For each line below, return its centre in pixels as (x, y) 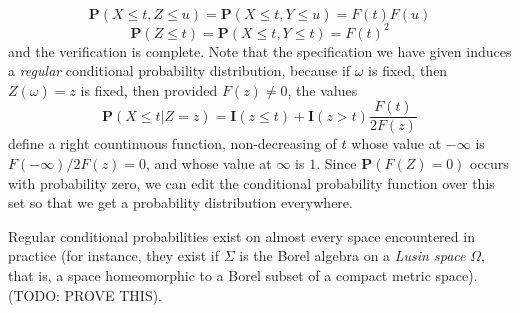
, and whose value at (209, 162)
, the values (322, 89)
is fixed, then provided (149, 89)
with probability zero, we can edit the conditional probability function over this (251, 182)
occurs (489, 162)
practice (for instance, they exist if (114, 255)
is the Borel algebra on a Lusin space (352, 255)
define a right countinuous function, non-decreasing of (172, 143)
